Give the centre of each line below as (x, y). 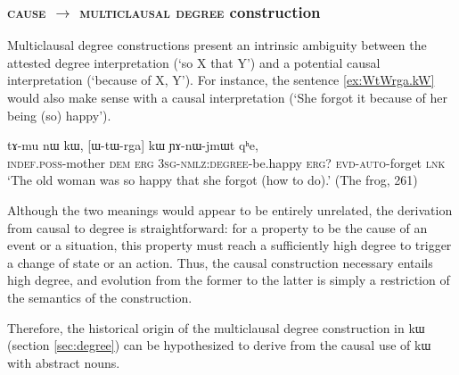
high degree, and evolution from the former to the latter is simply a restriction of (229, 280)
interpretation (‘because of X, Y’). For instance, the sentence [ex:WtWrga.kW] (221, 80)
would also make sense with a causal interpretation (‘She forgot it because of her (228, 97)
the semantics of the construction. (100, 297)
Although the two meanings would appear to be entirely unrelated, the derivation (230, 209)
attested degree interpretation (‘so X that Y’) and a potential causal (194, 62)
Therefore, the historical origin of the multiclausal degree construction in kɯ (216, 327)
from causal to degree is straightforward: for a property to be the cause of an (217, 227)
